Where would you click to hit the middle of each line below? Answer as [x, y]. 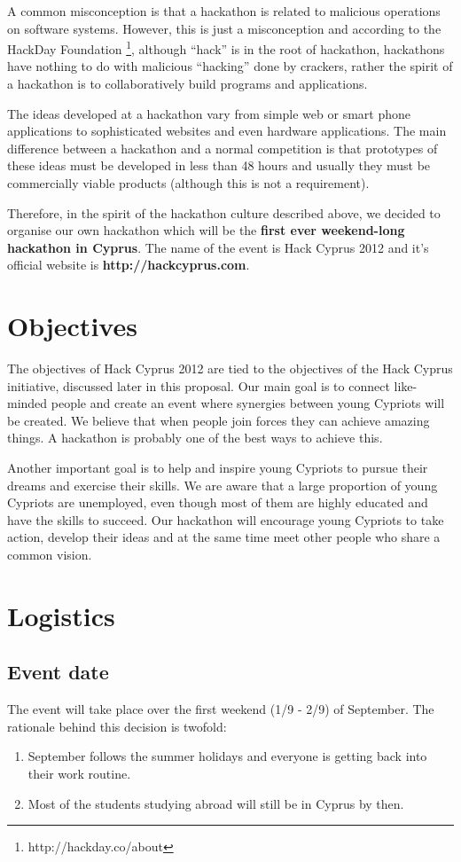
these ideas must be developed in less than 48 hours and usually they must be [219, 165]
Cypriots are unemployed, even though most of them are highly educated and [218, 502]
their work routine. [79, 773]
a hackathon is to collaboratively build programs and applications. [188, 84]
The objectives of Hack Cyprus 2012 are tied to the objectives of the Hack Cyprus [230, 368]
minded [27, 403]
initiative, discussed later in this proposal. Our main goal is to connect [199, 385]
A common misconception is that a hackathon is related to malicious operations [224, 11]
